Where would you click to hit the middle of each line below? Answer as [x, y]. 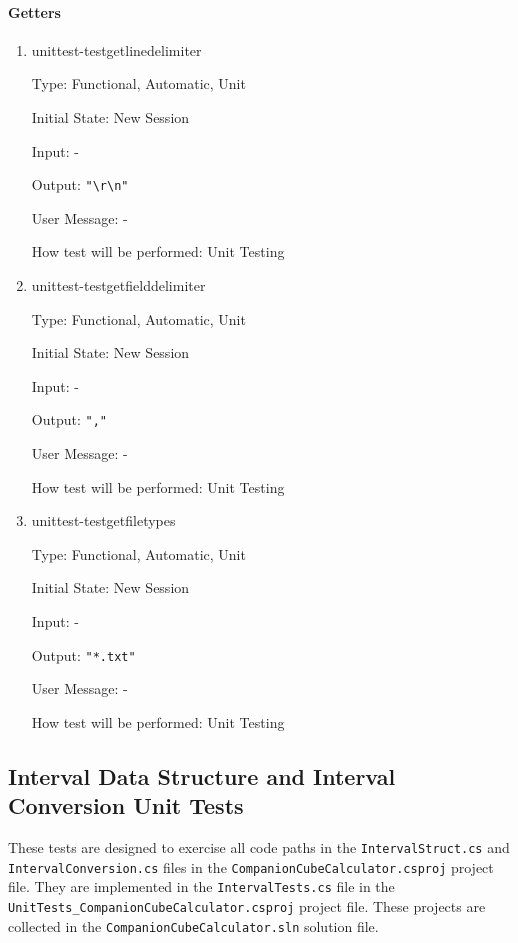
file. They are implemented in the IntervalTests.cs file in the [201, 886]
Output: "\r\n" [80, 184]
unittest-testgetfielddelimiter [118, 285]
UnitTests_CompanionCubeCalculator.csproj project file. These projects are [247, 906]
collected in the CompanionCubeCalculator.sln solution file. [193, 925]
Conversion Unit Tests [126, 805]
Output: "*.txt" [83, 654]
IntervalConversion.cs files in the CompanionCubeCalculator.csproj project [251, 866]
